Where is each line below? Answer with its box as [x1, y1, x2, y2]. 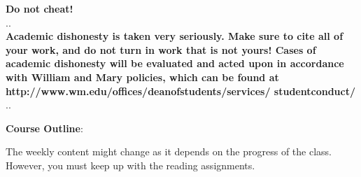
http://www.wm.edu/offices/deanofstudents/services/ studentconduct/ [6, 83, 356, 98]
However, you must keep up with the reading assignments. [6, 157, 255, 172]
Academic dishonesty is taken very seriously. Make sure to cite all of [6, 29, 344, 43]
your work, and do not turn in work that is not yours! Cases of [6, 42, 316, 57]
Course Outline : [6, 120, 83, 135]
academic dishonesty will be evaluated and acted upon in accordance [6, 56, 344, 71]
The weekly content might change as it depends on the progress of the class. [6, 144, 332, 159]
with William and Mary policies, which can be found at [6, 69, 279, 84]
